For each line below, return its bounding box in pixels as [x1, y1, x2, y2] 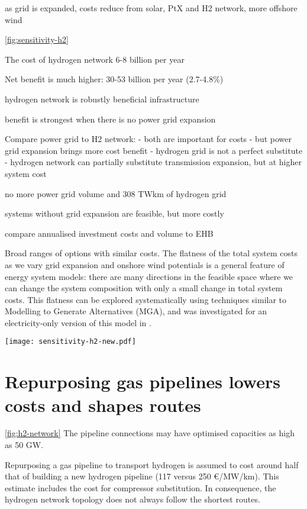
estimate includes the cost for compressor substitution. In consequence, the [5, 481, 276, 494]
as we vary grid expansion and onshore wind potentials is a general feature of [5, 258, 285, 270]
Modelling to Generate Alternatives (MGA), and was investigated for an [5, 305, 267, 317]
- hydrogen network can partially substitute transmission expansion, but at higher [5, 156, 302, 168]
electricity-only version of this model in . [5, 316, 151, 328]
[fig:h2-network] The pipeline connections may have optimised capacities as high [5, 427, 295, 439]
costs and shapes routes [5, 392, 201, 417]
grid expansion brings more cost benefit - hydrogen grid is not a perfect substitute [5, 144, 303, 156]
